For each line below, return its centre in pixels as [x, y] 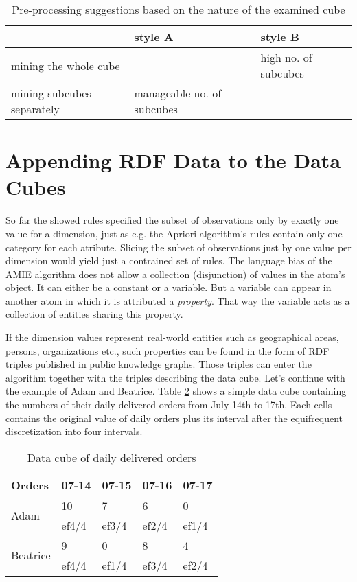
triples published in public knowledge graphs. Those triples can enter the [159, 364]
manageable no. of [178, 93]
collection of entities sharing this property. [94, 314]
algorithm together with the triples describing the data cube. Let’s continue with [175, 377]
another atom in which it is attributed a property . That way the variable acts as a [178, 300]
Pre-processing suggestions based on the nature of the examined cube [178, 9]
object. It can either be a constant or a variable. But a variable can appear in [169, 287]
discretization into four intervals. [74, 431]
